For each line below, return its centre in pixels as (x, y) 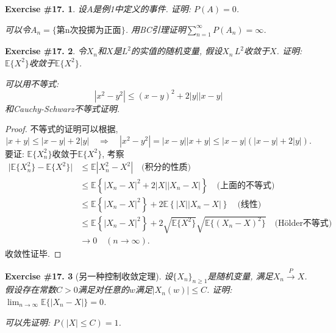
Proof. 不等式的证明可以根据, (62, 129)
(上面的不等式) (246, 185)
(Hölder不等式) (303, 223)
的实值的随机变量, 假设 (177, 51)
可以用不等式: (32, 83)
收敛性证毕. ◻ (33, 254)
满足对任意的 (103, 289)
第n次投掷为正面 (89, 30)
